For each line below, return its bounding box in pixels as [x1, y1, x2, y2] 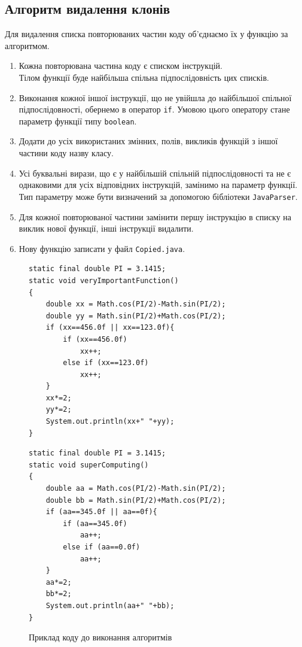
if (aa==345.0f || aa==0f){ [45, 508, 157, 517]
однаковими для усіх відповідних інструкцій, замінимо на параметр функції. [19, 178, 298, 191]
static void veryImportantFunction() [29, 276, 179, 285]
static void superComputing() [29, 460, 149, 469]
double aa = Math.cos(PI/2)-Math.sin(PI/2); [45, 484, 226, 493]
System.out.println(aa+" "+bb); [45, 601, 175, 610]
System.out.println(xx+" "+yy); [45, 417, 175, 426]
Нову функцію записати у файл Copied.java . [19, 242, 185, 254]
